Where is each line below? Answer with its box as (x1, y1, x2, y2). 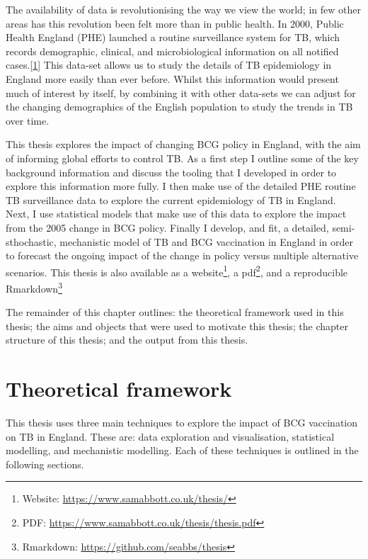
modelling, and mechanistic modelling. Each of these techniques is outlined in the (6, 443, 359, 458)
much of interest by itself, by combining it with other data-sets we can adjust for (6, 85, 356, 100)
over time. (6, 113, 50, 128)
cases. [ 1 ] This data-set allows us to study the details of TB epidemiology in (6, 57, 332, 72)
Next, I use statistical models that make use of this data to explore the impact (6, 206, 347, 221)
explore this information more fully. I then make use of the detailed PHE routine (6, 179, 356, 193)
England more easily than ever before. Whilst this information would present (6, 71, 339, 86)
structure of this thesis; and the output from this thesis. (6, 332, 248, 347)
